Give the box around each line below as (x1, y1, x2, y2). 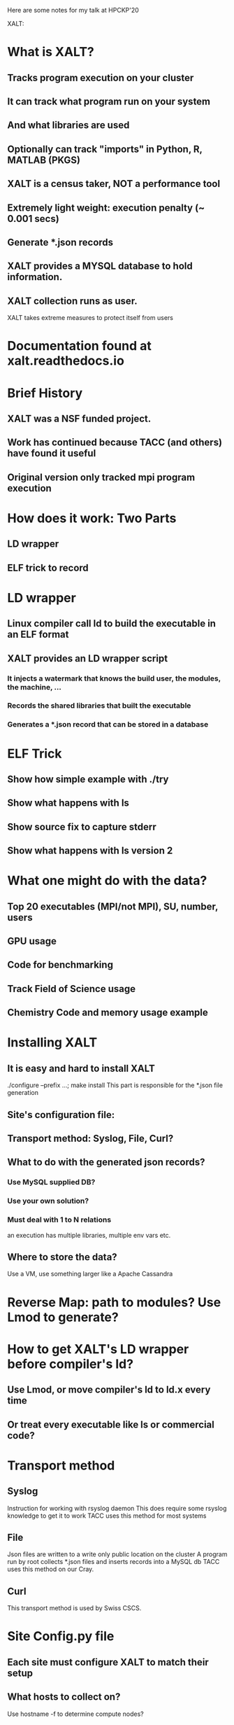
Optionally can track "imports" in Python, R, (7, 143, 203, 155)
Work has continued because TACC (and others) (7, 437, 222, 449)
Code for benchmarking (7, 959, 114, 971)
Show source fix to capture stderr (7, 820, 157, 832)
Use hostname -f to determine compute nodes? (7, 1710, 145, 1718)
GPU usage (7, 935, 57, 947)
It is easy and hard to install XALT (7, 1062, 155, 1074)
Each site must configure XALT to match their (7, 1656, 210, 1668)
